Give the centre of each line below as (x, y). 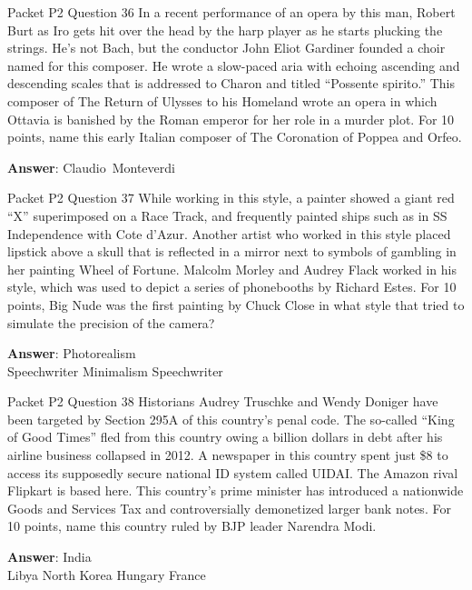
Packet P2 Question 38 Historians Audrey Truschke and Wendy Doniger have (223, 401)
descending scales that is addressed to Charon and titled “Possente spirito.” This (231, 83)
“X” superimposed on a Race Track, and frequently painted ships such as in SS (227, 215)
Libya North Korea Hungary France (107, 574)
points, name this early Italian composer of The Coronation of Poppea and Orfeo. (235, 137)
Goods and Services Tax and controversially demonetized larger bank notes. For (229, 508)
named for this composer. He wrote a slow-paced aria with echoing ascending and (234, 65)
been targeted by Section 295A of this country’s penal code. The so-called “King (231, 419)
